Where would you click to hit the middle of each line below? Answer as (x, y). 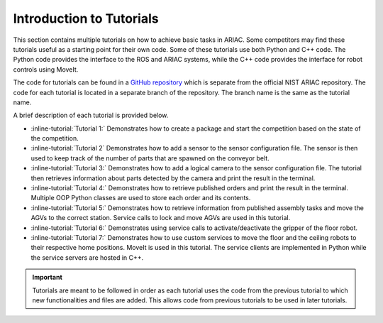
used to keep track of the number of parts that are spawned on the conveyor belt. (150, 158)
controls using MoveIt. (46, 69)
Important (48, 278)
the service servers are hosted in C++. (87, 257)
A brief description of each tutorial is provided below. (91, 115)
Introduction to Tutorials (86, 18)
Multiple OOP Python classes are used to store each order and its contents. (141, 198)
